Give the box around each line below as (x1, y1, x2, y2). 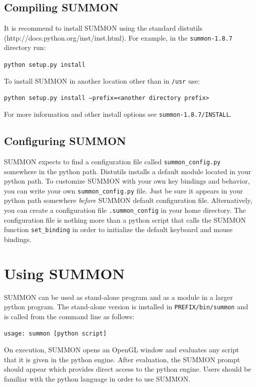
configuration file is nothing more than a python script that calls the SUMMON (4, 214, 246, 225)
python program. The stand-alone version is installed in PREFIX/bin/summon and (4, 301, 248, 312)
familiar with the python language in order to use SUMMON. (4, 373, 191, 384)
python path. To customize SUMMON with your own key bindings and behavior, (4, 176, 250, 186)
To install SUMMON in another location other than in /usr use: (4, 75, 200, 86)
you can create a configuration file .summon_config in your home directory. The (4, 204, 246, 215)
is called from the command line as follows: (4, 311, 134, 321)
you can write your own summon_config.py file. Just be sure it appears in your (4, 185, 243, 195)
